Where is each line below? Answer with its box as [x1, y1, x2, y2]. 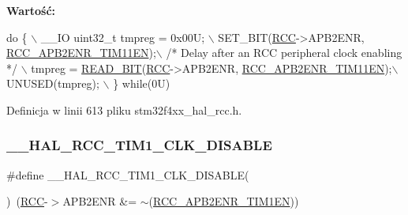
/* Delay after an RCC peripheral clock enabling [166, 44, 402, 61]
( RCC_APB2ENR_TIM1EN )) [148, 193, 299, 209]
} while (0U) [113, 75, 170, 92]
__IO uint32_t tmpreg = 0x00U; [40, 28, 205, 45]
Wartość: [6, 2, 56, 18]
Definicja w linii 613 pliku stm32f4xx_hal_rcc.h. [6, 101, 242, 118]
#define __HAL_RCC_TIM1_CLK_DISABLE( [6, 166, 249, 183]
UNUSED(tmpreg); [6, 75, 99, 92]
